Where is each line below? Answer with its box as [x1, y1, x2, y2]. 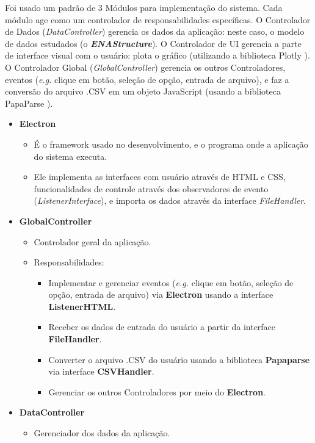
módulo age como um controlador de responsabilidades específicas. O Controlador [5, 13, 311, 26]
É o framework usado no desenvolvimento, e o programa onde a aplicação [34, 137, 308, 150]
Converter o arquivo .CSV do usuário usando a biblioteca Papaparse [48, 353, 310, 366]
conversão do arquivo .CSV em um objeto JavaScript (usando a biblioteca [5, 85, 281, 98]
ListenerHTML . [48, 300, 116, 312]
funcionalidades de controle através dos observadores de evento [34, 182, 269, 195]
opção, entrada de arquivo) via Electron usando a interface [48, 288, 273, 301]
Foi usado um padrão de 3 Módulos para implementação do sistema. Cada [5, 1, 283, 13]
